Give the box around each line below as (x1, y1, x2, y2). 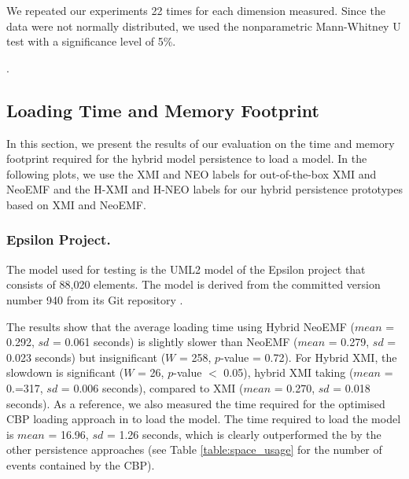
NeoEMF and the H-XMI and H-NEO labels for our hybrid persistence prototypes (6, 181, 403, 197)
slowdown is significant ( (6, 364, 124, 381)
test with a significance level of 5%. (6, 33, 176, 50)
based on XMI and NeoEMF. (6, 196, 146, 212)
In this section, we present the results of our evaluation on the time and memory (6, 134, 395, 151)
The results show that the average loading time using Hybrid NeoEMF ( (6, 318, 355, 334)
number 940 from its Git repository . (6, 291, 183, 308)
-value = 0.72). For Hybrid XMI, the (220, 348, 397, 365)
